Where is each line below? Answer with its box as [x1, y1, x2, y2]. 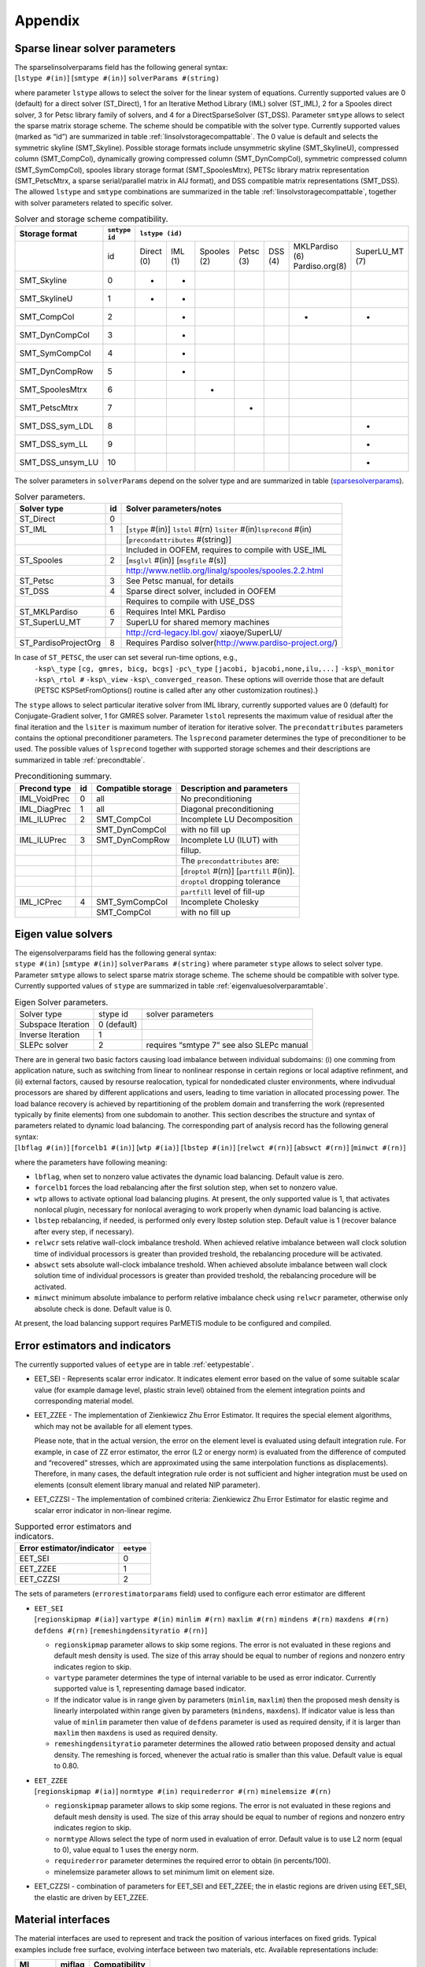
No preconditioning [180, 793, 252, 804]
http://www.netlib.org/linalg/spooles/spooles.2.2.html [126, 565, 324, 576]
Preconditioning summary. [14, 771, 113, 782]
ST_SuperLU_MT [19, 617, 82, 628]
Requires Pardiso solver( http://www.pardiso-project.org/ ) [126, 637, 338, 648]
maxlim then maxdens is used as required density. [54, 1728, 218, 1738]
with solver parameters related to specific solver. [14, 197, 173, 208]
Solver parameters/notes [126, 504, 222, 515]
